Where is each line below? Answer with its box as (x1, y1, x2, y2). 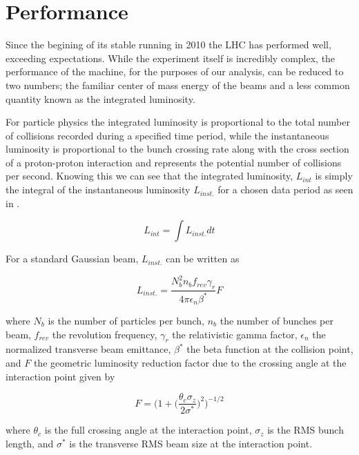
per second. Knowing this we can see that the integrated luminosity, (6, 168, 293, 183)
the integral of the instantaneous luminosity (6, 182, 191, 197)
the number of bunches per (220, 313, 333, 327)
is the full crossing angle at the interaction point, (44, 423, 252, 437)
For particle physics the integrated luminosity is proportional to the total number (6, 115, 350, 129)
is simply (315, 168, 353, 183)
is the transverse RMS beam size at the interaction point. (69, 436, 313, 450)
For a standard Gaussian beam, (6, 251, 139, 266)
